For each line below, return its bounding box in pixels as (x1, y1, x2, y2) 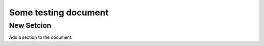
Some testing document (9, 7, 109, 18)
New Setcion (9, 21, 51, 30)
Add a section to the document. (9, 34, 73, 40)
